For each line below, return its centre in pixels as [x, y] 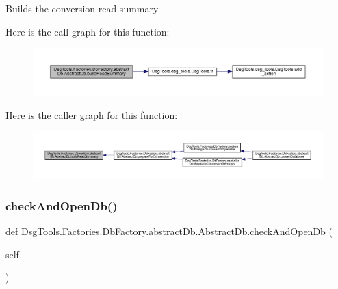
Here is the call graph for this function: [88, 31]
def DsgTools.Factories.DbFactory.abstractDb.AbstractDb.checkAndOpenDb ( [169, 231]
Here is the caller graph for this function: [92, 114]
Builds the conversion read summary [82, 8]
